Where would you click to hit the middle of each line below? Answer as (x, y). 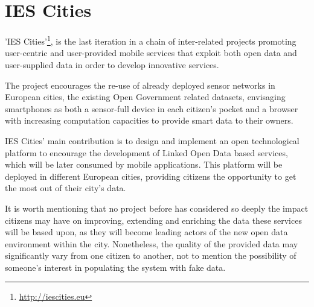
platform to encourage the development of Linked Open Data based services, (146, 152)
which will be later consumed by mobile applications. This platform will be (144, 164)
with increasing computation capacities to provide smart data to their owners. (149, 120)
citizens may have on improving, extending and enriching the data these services (153, 220)
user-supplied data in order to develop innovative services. (112, 64)
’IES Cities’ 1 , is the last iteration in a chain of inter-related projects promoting (151, 40)
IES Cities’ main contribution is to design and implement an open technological (152, 140)
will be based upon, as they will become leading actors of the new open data (146, 232)
